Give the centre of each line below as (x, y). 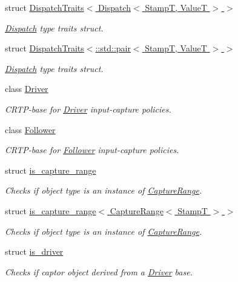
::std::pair (113, 48)
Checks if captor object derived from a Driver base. (99, 271)
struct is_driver (34, 251)
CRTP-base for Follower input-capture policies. (92, 150)
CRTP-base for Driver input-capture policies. (88, 109)
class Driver (27, 89)
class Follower (30, 129)
